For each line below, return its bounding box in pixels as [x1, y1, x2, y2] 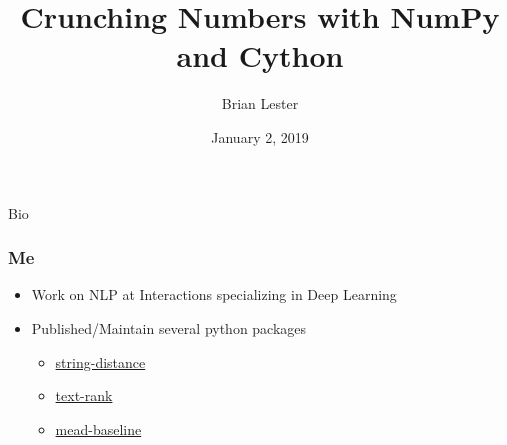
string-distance [55, 351, 146, 372]
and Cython [176, 35, 344, 76]
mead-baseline [55, 418, 142, 439]
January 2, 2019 [211, 126, 309, 147]
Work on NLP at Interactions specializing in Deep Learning [31, 284, 397, 305]
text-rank [55, 385, 113, 406]
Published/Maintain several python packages [31, 317, 307, 338]
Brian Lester [221, 93, 299, 114]
